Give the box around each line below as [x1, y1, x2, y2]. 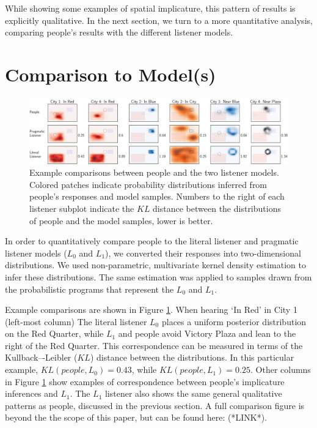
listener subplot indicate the [29, 201, 134, 214]
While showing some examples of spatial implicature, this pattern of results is [5, 2, 296, 14]
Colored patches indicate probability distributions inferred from [29, 178, 268, 190]
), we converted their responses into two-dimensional [105, 246, 301, 259]
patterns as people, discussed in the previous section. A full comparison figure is [5, 399, 305, 411]
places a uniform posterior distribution [161, 315, 307, 328]
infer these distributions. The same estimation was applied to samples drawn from [5, 270, 312, 283]
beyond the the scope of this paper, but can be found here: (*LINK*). [5, 411, 268, 424]
